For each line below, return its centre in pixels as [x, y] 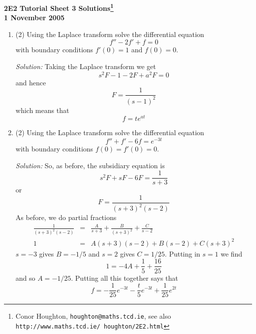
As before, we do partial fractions [66, 217]
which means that [42, 110]
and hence [31, 82]
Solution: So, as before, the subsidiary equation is [90, 165]
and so [25, 278]
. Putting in [182, 253]
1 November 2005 [34, 18]
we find [232, 253]
